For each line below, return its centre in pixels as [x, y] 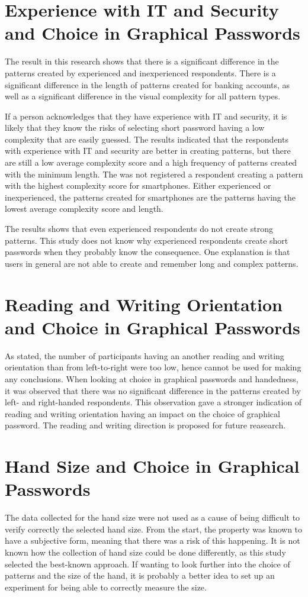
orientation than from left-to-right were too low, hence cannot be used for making [153, 367]
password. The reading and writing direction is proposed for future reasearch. [145, 425]
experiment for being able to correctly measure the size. [106, 587]
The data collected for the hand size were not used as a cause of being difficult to [153, 517]
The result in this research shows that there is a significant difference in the [142, 61]
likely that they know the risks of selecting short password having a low [135, 128]
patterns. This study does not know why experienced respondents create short [147, 240]
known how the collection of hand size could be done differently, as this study [145, 552]
